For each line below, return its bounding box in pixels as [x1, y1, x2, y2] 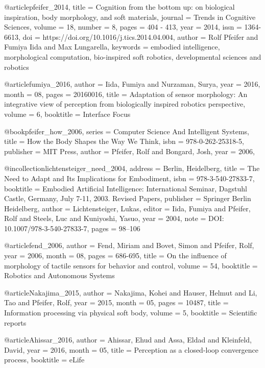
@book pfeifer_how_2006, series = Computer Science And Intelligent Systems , [4, 126, 250, 136]
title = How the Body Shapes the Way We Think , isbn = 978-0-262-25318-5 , [4, 136, 244, 146]
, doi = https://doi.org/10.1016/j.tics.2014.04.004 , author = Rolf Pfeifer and [18, 31, 258, 42]
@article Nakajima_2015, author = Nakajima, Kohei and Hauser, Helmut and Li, [4, 287, 257, 298]
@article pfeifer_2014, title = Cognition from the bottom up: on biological [4, 2, 235, 12]
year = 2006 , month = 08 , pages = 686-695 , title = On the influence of [4, 250, 227, 261]
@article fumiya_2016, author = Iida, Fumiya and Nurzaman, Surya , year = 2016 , [4, 79, 260, 89]
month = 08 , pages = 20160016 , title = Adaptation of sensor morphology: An [4, 88, 248, 99]
